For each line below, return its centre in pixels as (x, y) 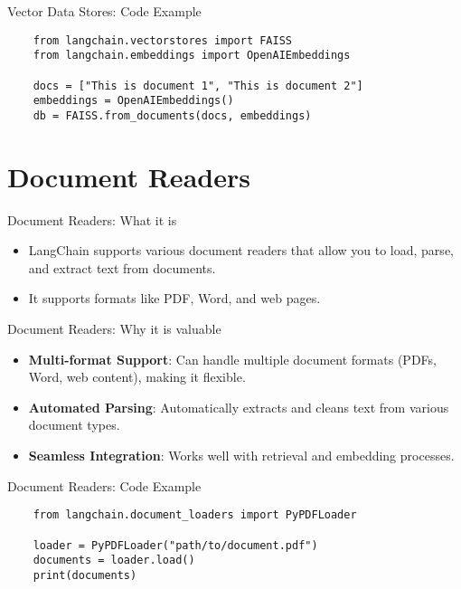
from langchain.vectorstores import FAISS (162, 40)
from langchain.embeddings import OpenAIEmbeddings (192, 56)
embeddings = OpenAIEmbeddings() (133, 101)
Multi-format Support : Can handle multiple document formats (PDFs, (232, 359)
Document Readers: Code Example (104, 485)
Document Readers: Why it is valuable (114, 329)
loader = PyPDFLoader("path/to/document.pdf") (175, 545)
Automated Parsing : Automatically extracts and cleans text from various (239, 407)
